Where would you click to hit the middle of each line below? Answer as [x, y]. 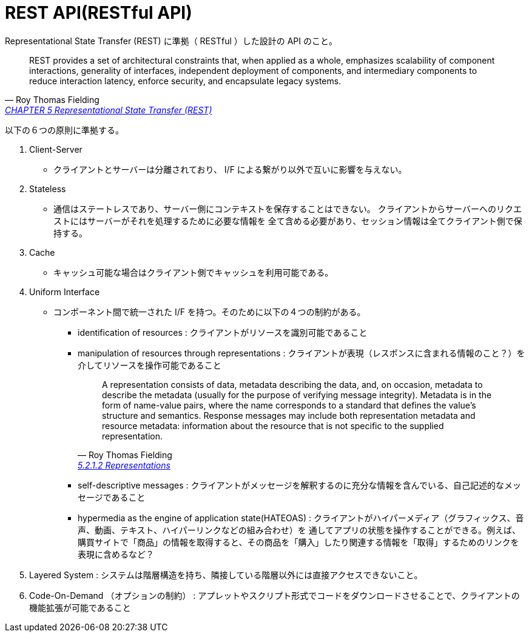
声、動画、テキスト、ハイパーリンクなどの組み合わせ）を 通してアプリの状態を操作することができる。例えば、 [299, 530]
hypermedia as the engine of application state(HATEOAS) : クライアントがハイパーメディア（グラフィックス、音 [301, 518]
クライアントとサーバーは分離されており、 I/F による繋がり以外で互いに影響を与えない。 [230, 169]
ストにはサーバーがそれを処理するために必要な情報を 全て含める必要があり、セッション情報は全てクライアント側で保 [288, 221]
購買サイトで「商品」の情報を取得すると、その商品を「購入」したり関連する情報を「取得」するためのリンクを [298, 542]
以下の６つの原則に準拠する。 [64, 130]
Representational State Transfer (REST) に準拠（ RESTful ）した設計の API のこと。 [171, 41]
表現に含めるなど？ [116, 554]
